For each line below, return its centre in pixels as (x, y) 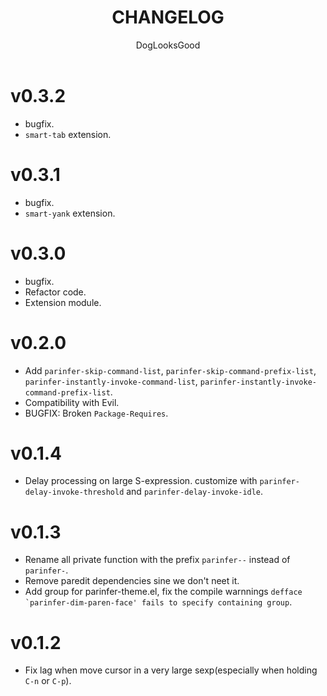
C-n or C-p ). (48, 681)
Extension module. (63, 302)
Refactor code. (55, 292)
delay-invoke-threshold (74, 492)
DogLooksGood (168, 45)
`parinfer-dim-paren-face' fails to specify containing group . (158, 602)
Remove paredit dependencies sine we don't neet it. (132, 581)
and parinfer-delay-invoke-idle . (195, 492)
